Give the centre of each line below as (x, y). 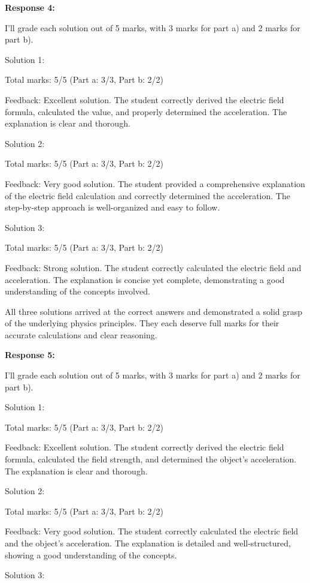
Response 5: (30, 355)
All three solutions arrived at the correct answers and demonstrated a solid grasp (154, 311)
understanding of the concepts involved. (77, 291)
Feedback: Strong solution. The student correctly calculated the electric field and (153, 267)
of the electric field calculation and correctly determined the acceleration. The (148, 195)
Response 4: (30, 7)
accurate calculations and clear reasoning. (81, 334)
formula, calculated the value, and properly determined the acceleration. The (146, 111)
